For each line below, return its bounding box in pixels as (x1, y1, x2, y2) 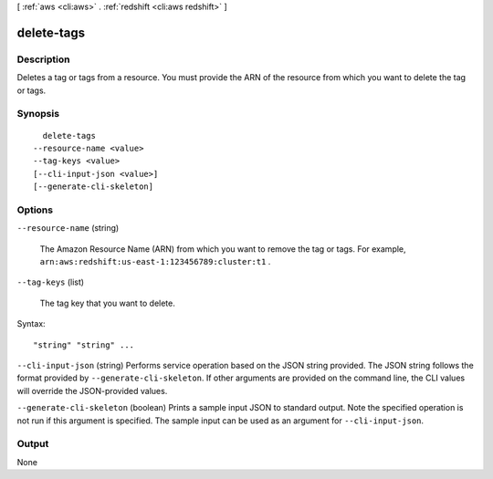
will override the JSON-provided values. (16, 385, 168, 396)
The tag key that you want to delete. (39, 297, 175, 308)
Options (16, 203, 54, 216)
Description (16, 53, 70, 66)
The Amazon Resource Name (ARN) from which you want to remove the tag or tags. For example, (39, 243, 406, 255)
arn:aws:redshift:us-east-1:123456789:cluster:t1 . (39, 255, 271, 266)
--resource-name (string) (16, 223, 120, 234)
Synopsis (16, 108, 59, 120)
